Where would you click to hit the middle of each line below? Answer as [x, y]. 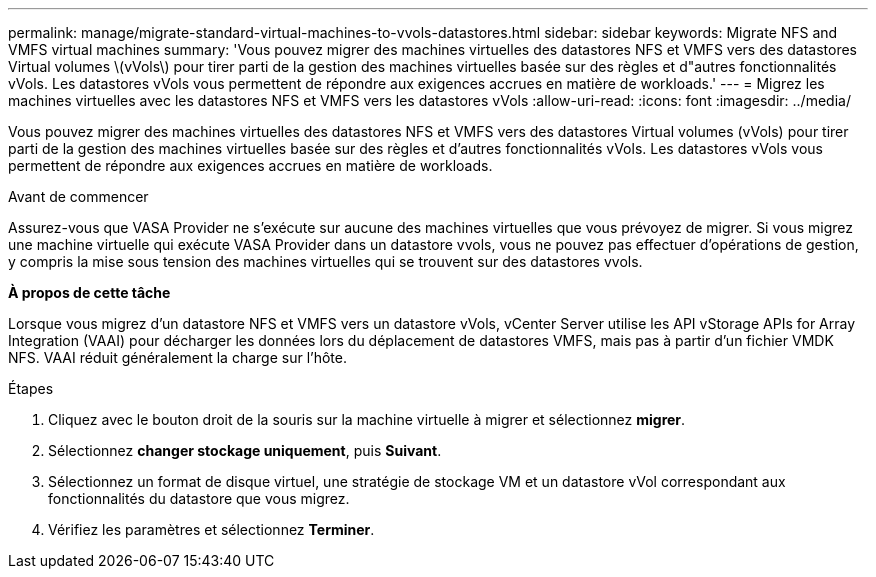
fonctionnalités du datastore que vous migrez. [199, 498]
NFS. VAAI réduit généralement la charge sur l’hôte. [178, 357]
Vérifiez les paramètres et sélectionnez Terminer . [211, 529]
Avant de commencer [78, 196]
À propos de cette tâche [89, 292]
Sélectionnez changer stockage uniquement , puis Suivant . [245, 450]
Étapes [31, 388]
